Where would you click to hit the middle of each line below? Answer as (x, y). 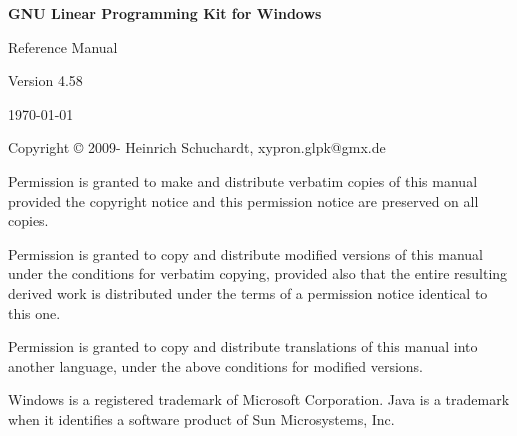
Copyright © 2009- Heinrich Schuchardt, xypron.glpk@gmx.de (197, 147)
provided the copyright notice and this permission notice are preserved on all (243, 200)
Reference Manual (63, 46)
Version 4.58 (45, 80)
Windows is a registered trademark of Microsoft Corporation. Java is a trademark (259, 399)
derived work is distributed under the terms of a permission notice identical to (248, 292)
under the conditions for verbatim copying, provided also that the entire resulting (258, 273)
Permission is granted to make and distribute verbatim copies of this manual (243, 180)
